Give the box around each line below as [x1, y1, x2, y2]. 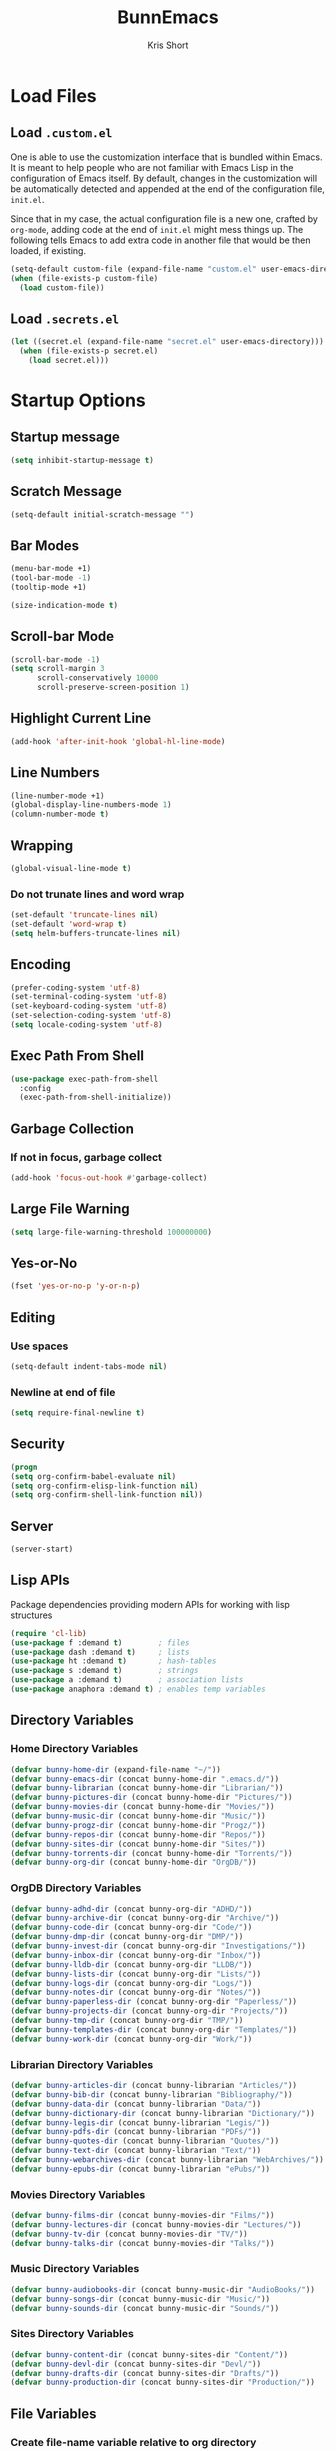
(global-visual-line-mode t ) [10, 863, 132, 873]
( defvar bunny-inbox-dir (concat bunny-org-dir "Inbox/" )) [10, 1950, 262, 1960]
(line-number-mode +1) [10, 791, 105, 801]
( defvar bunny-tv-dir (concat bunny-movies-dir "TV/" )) [10, 2229, 248, 2239]
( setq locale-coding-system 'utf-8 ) [10, 1020, 163, 1030]
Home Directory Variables [10, 1742, 139, 1756]
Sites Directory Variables [10, 2327, 135, 2341]
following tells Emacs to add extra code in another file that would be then [10, 234, 311, 246]
